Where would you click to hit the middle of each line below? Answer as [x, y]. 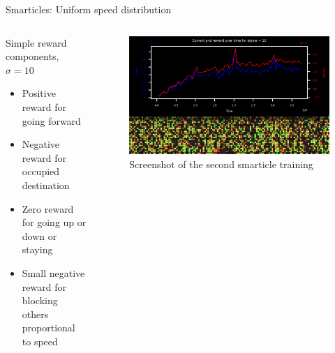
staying [37, 249]
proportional [49, 328]
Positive [39, 93]
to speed [40, 341]
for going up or [54, 222]
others [35, 314]
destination [46, 185]
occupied [41, 171]
